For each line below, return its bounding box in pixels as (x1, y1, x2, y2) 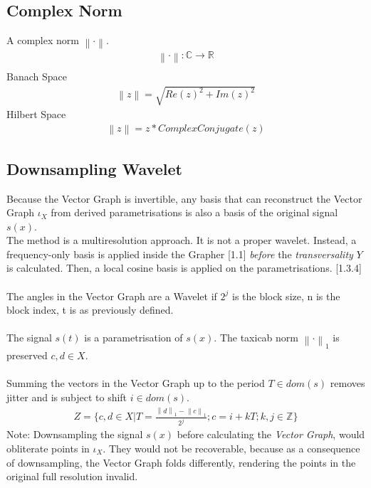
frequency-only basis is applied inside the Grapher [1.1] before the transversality (6, 246, 353, 261)
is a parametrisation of (84, 330, 183, 345)
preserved (6, 348, 48, 363)
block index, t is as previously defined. (6, 302, 174, 317)
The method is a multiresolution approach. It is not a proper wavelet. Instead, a (6, 233, 357, 248)
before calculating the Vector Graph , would (177, 427, 365, 442)
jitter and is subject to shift (6, 390, 127, 405)
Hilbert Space (6, 107, 66, 122)
